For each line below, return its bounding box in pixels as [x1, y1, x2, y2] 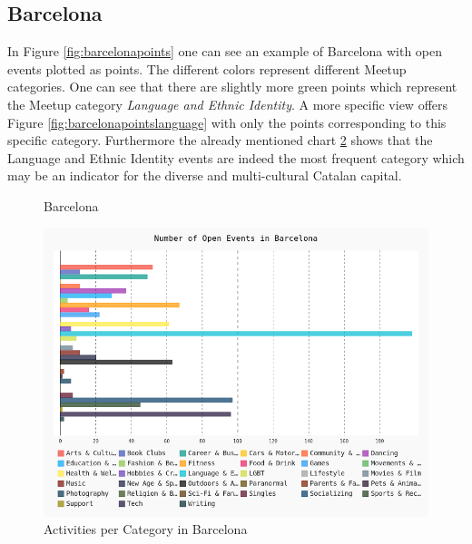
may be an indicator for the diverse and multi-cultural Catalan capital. [7, 166, 402, 185]
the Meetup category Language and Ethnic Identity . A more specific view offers [7, 94, 448, 113]
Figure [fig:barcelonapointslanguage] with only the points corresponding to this [7, 112, 447, 131]
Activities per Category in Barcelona [44, 520, 248, 539]
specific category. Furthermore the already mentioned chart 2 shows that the [7, 131, 433, 150]
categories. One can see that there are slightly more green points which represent [7, 77, 457, 96]
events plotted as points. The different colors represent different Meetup [7, 59, 407, 78]
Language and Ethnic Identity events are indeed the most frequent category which [7, 148, 465, 167]
